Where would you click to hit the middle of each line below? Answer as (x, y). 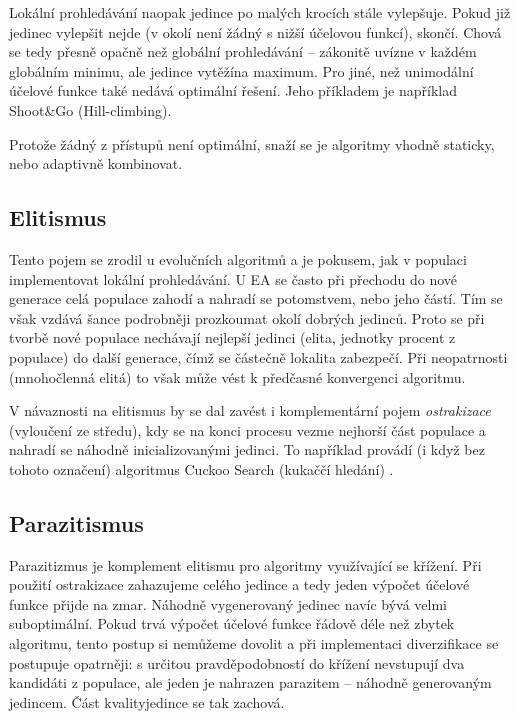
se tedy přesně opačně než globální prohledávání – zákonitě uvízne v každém (243, 51)
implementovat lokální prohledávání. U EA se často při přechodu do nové (233, 278)
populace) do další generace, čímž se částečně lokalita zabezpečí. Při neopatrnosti (258, 356)
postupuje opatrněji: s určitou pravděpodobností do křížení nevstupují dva (237, 662)
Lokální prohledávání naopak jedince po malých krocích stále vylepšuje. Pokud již (260, 12)
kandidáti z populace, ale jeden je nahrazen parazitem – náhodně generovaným (250, 682)
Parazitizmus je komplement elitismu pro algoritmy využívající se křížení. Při (245, 564)
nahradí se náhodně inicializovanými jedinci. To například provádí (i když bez (247, 449)
